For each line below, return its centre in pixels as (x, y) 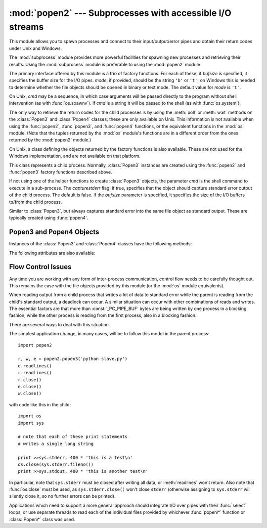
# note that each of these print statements (73, 437)
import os (30, 416)
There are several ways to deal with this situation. (60, 324)
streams (26, 27)
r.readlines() (35, 373)
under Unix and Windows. (35, 48)
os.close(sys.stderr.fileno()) (56, 464)
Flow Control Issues (40, 267)
